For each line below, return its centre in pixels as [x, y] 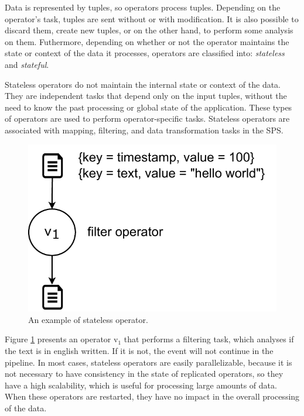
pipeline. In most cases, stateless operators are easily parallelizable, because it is [148, 362]
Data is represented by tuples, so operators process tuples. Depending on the [143, 7]
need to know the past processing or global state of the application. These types [148, 107]
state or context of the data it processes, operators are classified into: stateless [145, 53]
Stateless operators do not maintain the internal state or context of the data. [143, 84]
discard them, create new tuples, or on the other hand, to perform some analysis [149, 30]
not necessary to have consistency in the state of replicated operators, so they [144, 374]
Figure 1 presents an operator [58, 339]
